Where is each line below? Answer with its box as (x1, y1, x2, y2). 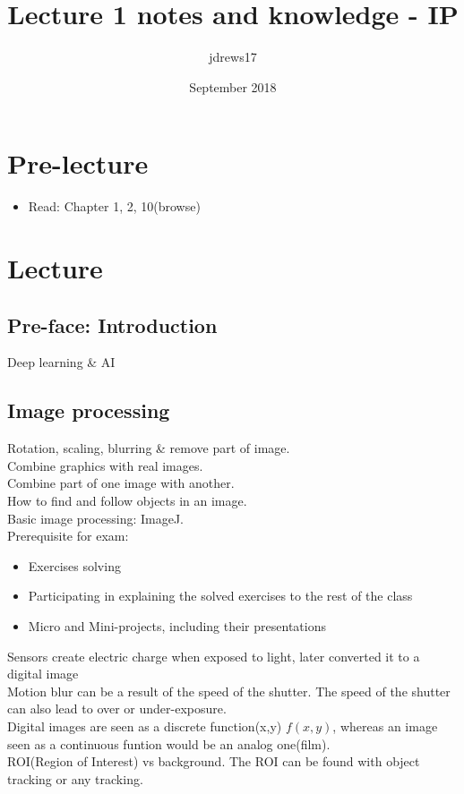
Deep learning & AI (7, 353, 116, 371)
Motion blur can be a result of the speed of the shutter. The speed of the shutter (7, 681, 451, 700)
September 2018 (189, 77, 277, 96)
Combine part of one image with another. (7, 474, 235, 492)
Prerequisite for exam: (7, 526, 129, 545)
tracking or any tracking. (7, 769, 143, 788)
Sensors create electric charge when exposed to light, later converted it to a (7, 646, 420, 665)
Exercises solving (28, 556, 121, 575)
